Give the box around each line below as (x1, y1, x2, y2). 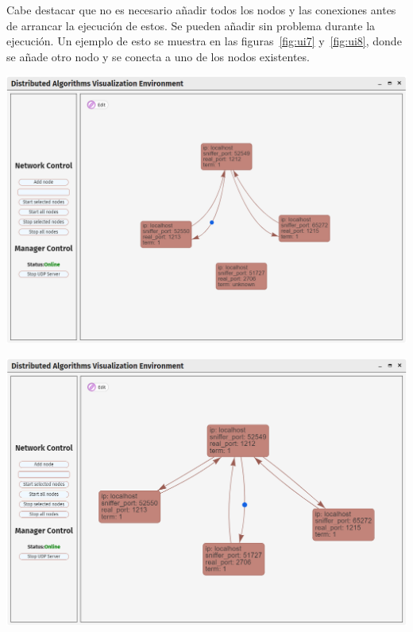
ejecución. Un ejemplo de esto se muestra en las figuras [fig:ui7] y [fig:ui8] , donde (6, 33, 402, 49)
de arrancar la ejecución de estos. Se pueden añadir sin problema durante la (6, 17, 376, 33)
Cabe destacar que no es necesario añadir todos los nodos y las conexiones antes (6, 2, 396, 17)
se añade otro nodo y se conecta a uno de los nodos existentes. (6, 48, 310, 64)
